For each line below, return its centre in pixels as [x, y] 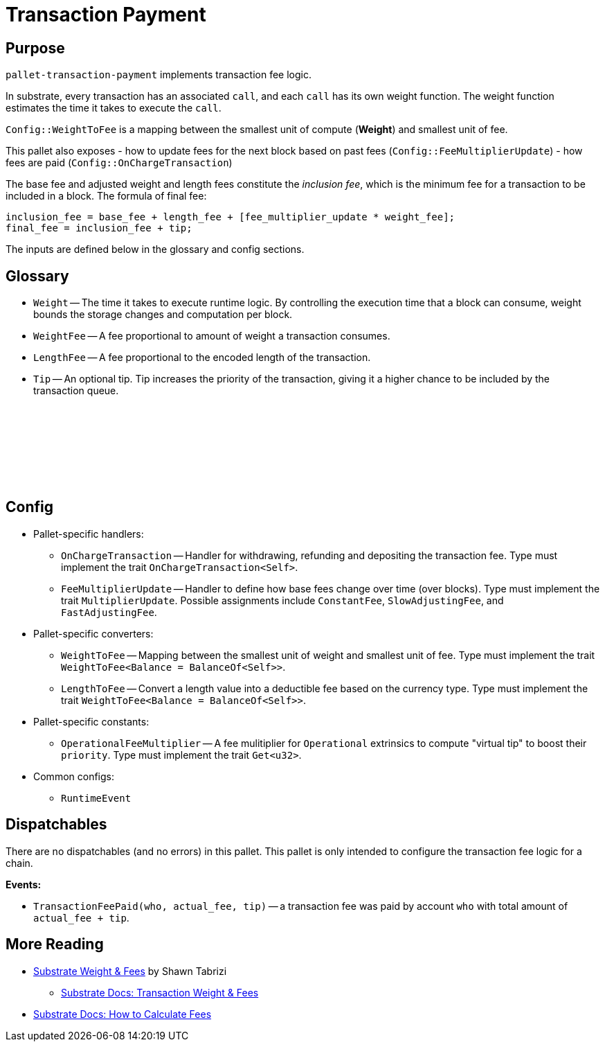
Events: [24, 884]
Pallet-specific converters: [93, 633]
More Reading [55, 944]
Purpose [35, 48]
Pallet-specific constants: [91, 721]
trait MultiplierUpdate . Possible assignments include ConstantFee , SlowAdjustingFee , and [282, 600]
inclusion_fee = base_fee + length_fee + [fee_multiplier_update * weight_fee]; [231, 217]
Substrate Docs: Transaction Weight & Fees [160, 992]
